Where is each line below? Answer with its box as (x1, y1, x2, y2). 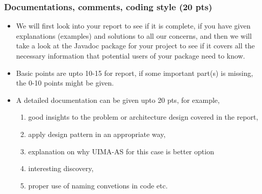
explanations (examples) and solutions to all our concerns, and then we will (16, 30, 252, 41)
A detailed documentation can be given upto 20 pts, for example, (16, 94, 220, 105)
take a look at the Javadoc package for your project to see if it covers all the (16, 40, 255, 51)
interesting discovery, (28, 163, 94, 174)
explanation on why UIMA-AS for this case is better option (28, 146, 214, 156)
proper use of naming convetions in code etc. (28, 180, 168, 190)
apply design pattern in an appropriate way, (28, 128, 166, 139)
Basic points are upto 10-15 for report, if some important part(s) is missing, (16, 67, 253, 78)
